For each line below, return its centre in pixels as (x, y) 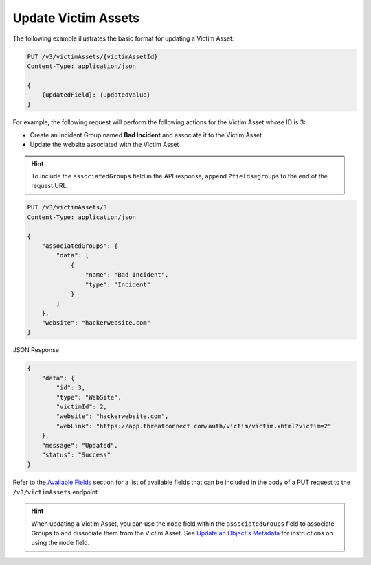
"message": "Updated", (80, 445)
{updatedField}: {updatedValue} (96, 95)
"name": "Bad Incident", (127, 275)
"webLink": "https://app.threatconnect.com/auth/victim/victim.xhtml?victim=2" (194, 426)
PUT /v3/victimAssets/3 (67, 207)
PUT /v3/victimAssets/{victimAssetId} (92, 56)
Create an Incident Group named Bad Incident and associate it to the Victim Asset (146, 135)
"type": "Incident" (118, 284)
